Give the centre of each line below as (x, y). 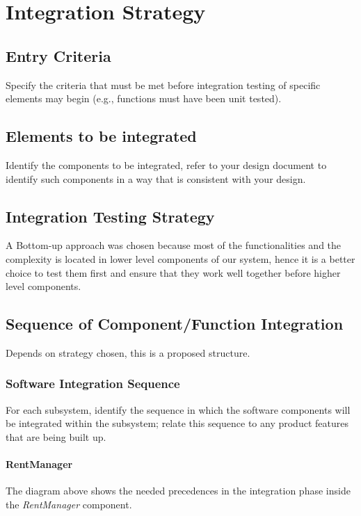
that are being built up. (56, 436)
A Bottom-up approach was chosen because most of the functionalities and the (174, 245)
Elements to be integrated (101, 136)
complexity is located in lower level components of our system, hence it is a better (180, 258)
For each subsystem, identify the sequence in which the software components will (178, 409)
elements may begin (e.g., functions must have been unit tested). (144, 98)
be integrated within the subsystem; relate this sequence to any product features (177, 423)
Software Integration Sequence (93, 384)
